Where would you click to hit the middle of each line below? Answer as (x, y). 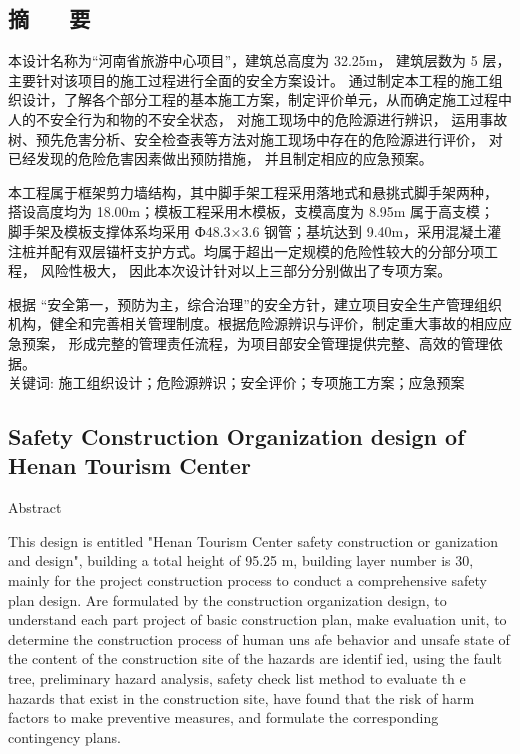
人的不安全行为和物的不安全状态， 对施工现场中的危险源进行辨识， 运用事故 (258, 118)
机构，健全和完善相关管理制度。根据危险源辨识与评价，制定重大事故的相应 (253, 323)
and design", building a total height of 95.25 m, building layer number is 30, (241, 560)
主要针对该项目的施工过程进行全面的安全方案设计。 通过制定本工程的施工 (248, 79)
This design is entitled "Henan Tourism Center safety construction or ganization (253, 540)
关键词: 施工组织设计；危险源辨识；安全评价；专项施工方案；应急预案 (236, 382)
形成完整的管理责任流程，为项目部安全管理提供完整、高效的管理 (278, 342)
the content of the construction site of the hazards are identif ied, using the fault (255, 658)
